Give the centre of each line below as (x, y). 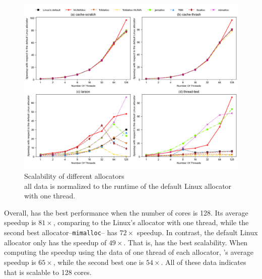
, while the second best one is (99, 262)
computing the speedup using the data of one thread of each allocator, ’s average (129, 252)
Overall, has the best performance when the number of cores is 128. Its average (126, 212)
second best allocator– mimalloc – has (61, 232)
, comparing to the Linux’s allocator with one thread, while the (151, 222)
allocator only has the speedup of (55, 242)
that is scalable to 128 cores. (48, 272)
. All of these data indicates (204, 262)
